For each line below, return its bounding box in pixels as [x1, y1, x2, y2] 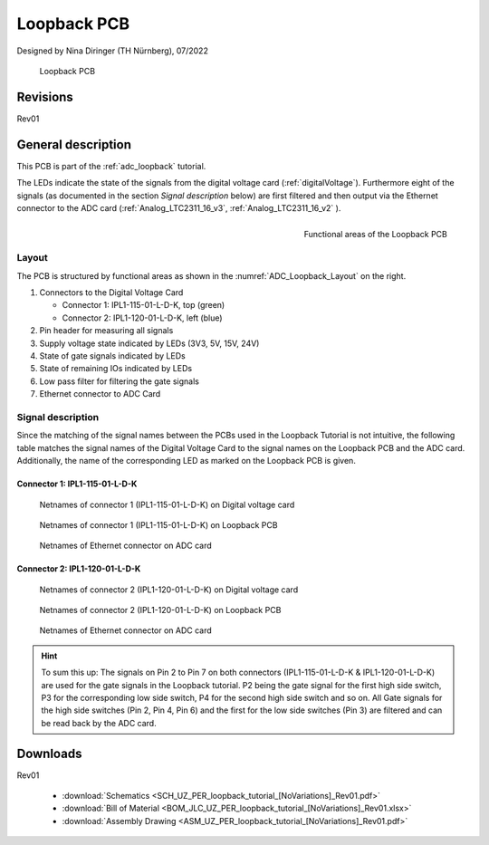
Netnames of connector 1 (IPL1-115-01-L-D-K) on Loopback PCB [39, 519, 278, 530]
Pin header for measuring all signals [39, 325, 174, 336]
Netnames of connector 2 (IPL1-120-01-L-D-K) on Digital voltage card [39, 584, 299, 595]
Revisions [16, 89, 74, 104]
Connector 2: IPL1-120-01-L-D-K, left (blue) [62, 312, 223, 323]
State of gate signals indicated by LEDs [39, 350, 186, 361]
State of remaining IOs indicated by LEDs [39, 363, 193, 374]
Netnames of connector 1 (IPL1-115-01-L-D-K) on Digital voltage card [39, 499, 295, 510]
